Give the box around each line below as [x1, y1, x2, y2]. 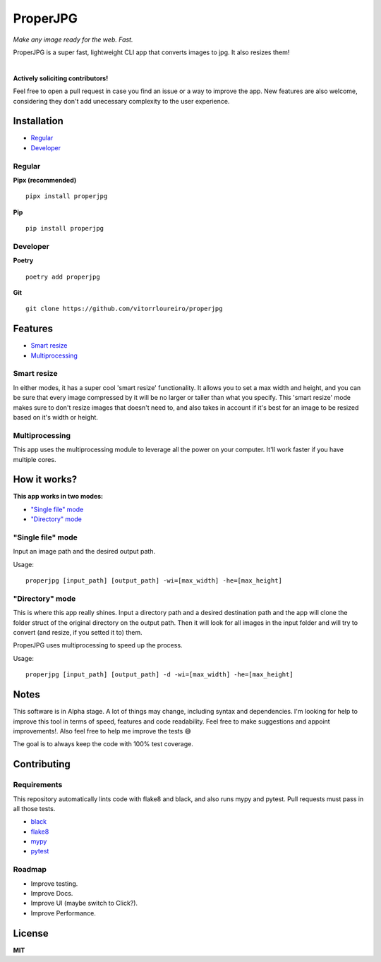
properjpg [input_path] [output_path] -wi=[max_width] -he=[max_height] [25, 577, 282, 585]
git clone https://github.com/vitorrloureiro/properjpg [25, 305, 223, 313]
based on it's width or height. [13, 413, 99, 422]
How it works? [13, 473, 78, 486]
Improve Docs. [30, 889, 73, 897]
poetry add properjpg [25, 272, 100, 281]
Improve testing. [30, 879, 78, 888]
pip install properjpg [25, 224, 104, 233]
